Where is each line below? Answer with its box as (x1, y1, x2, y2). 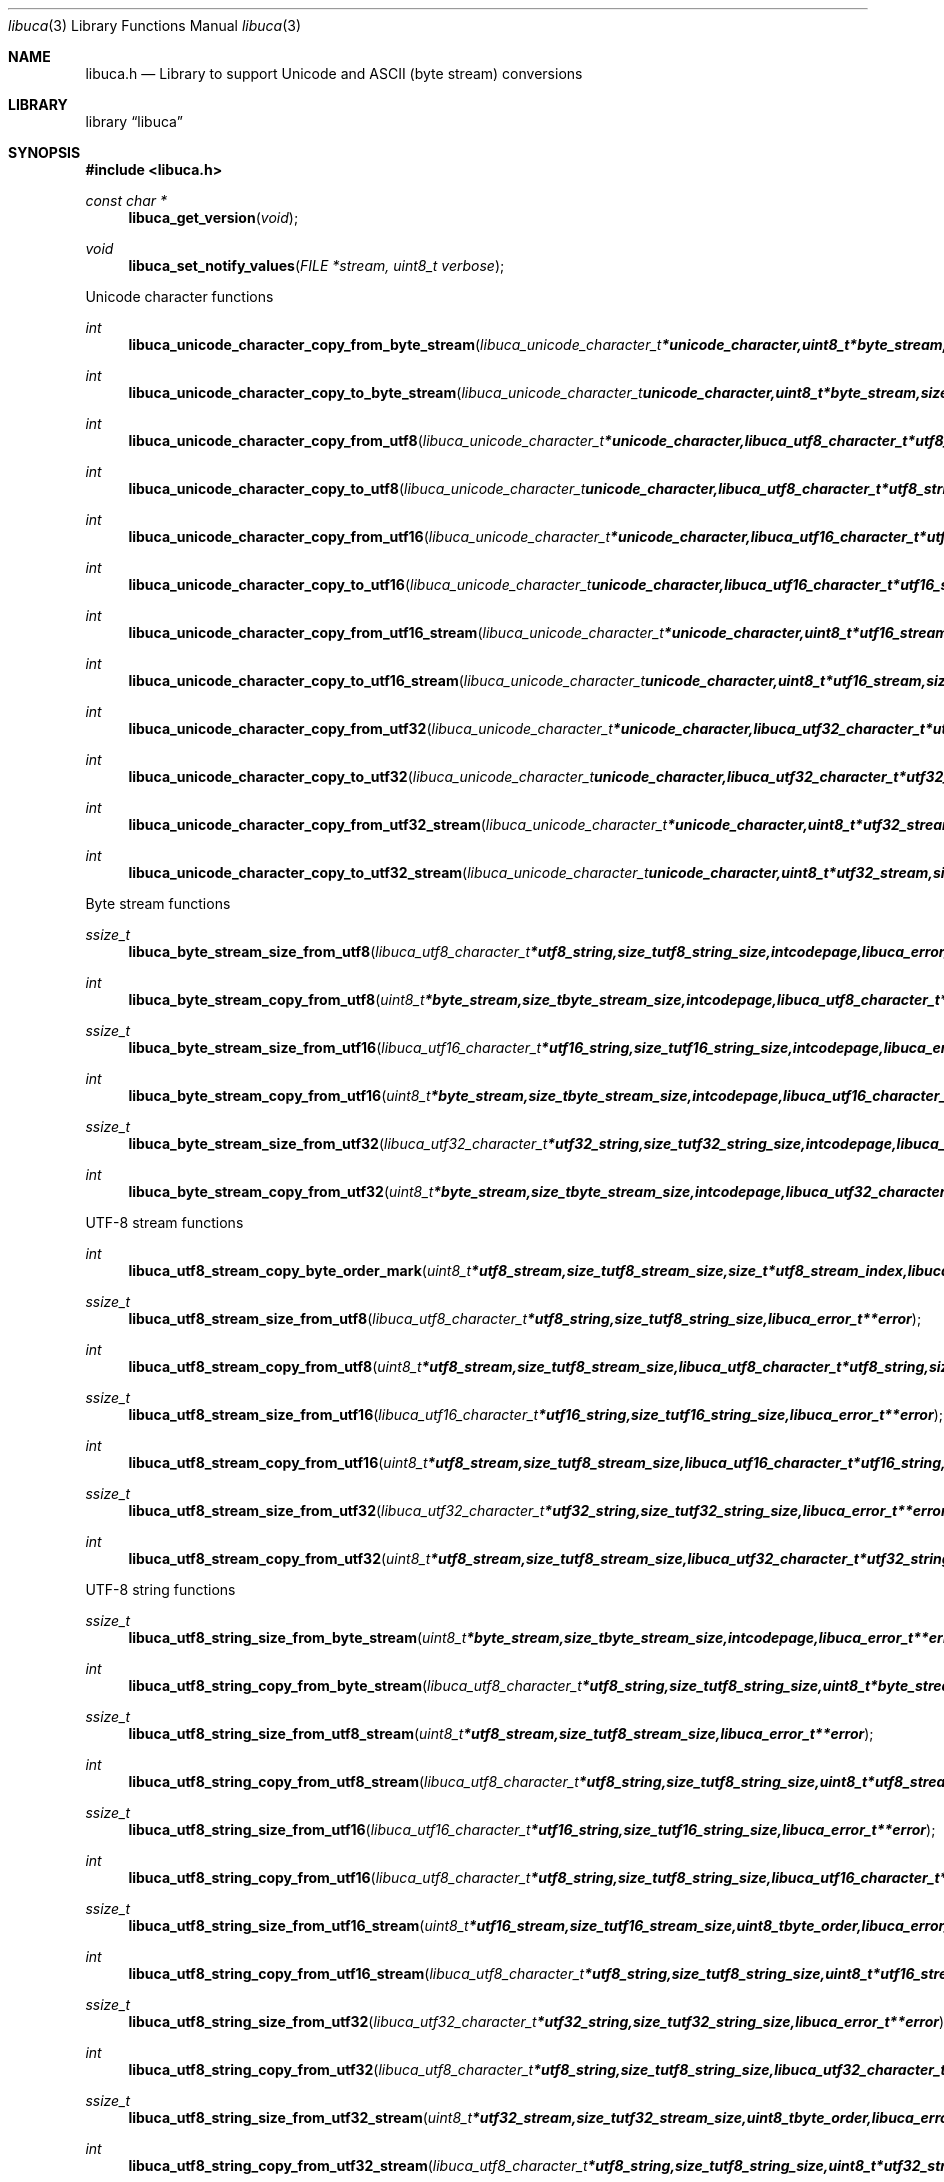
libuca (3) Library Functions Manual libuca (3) (8, 17, 302, 34)
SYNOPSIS (8, 144, 81, 161)
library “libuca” (85, 113, 183, 130)
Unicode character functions (85, 288, 274, 305)
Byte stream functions (85, 895, 231, 912)
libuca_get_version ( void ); (128, 209, 299, 226)
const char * (85, 192, 168, 209)
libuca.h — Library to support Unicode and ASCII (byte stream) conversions (85, 65, 583, 82)
